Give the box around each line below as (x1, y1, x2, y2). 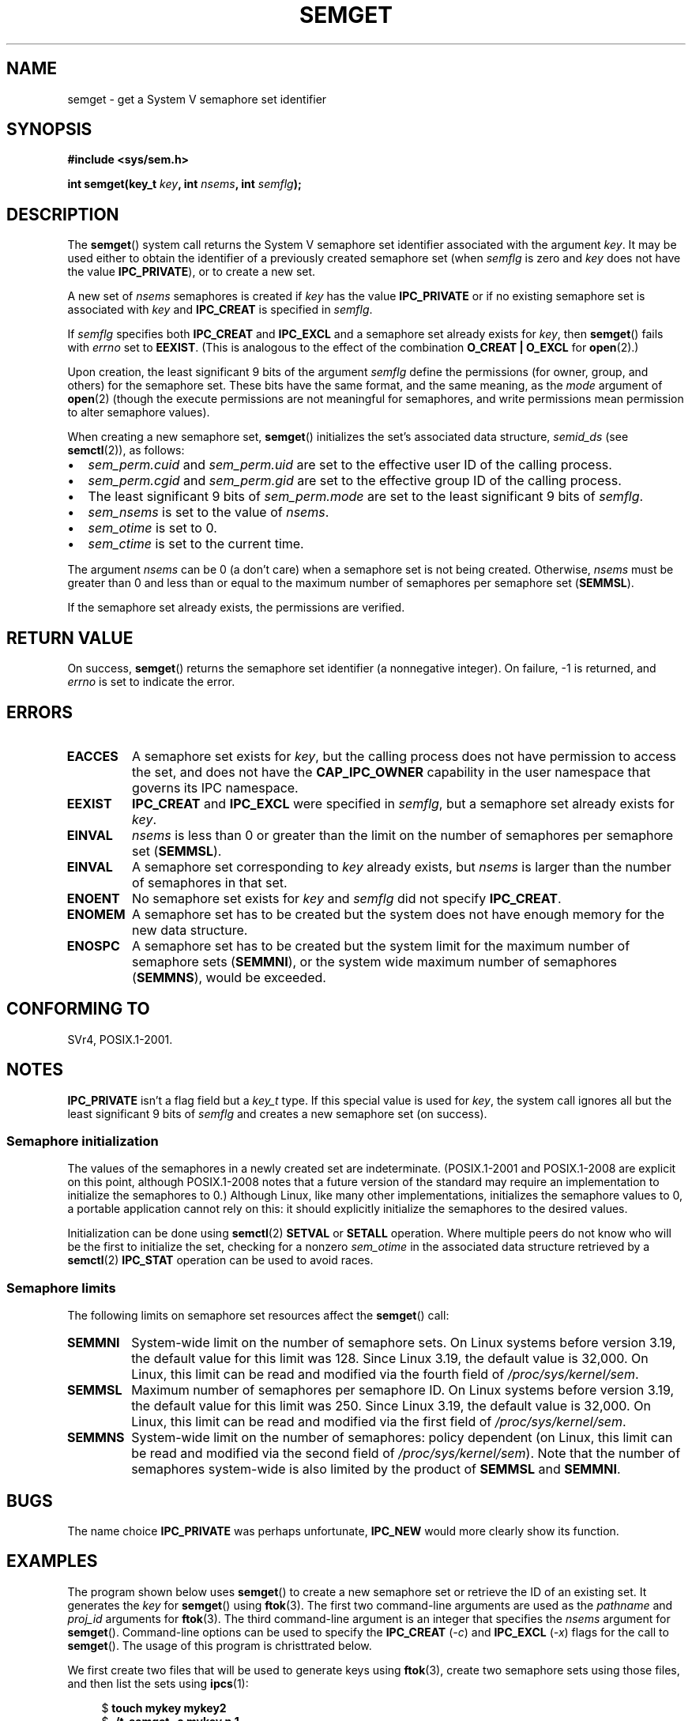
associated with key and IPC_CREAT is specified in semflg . (67, 303, 373, 317)
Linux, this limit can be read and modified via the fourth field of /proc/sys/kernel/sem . (131, 1366, 639, 1383)
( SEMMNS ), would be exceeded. (132, 969, 326, 985)
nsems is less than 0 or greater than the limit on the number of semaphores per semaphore (132, 827, 674, 843)
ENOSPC (66, 937, 120, 954)
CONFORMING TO (6, 999, 150, 1019)
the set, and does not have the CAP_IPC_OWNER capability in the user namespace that (132, 763, 651, 780)
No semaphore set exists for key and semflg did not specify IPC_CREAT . (132, 890, 562, 906)
